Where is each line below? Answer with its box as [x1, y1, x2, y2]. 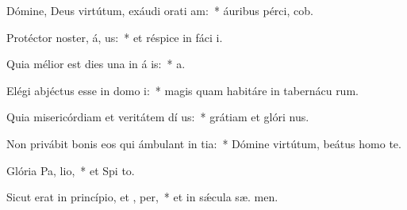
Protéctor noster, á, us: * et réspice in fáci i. [6, 29, 223, 45]
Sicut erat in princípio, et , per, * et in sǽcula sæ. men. [6, 189, 278, 205]
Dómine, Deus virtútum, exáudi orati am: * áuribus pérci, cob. [6, 2, 313, 18]
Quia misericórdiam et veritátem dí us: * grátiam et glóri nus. [6, 109, 309, 125]
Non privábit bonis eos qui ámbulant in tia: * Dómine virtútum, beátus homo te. [6, 135, 401, 151]
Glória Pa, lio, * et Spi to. [6, 162, 135, 178]
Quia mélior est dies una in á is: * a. [6, 55, 186, 72]
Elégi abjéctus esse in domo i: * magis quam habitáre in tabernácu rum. [6, 82, 359, 98]
